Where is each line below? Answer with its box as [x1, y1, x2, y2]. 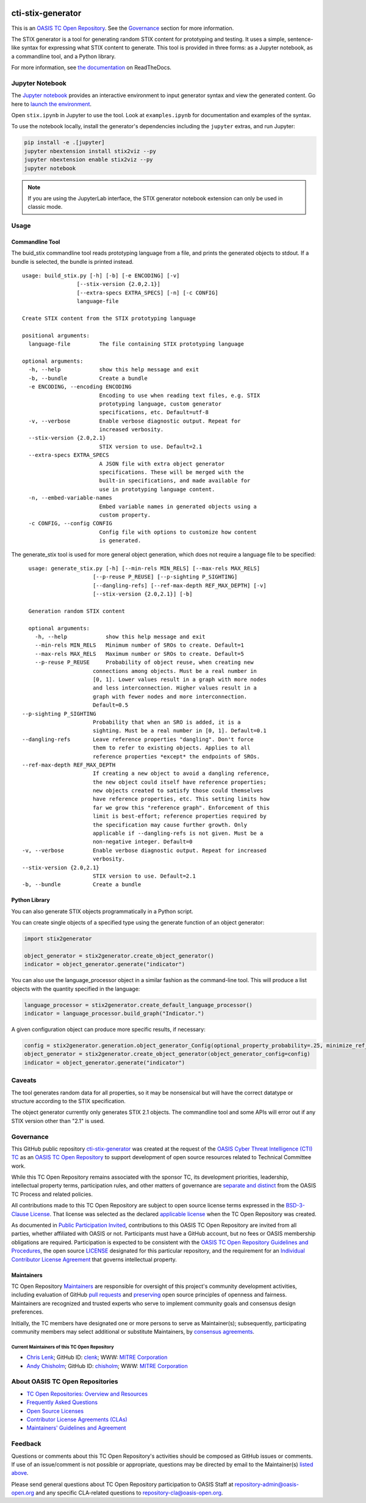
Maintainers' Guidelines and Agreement [26, 1424, 126, 1432]
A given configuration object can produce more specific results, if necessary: [11, 1026, 206, 1033]
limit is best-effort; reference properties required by [92, 813, 267, 820]
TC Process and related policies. [11, 1190, 93, 1198]
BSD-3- [285, 1202, 305, 1209]
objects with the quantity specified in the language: [11, 985, 140, 992]
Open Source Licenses [26, 1407, 84, 1414]
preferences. [11, 1308, 44, 1316]
